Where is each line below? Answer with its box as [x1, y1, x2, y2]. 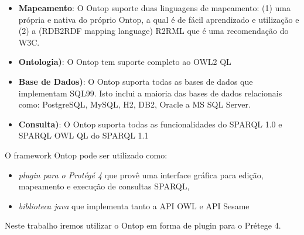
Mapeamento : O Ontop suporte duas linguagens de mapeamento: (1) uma [18, 2, 291, 13]
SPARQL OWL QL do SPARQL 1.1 [18, 129, 149, 141]
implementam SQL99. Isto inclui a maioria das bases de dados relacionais [18, 87, 282, 99]
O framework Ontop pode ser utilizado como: [5, 148, 168, 161]
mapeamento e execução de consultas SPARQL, [18, 180, 190, 192]
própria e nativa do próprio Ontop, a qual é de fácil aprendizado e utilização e [18, 13, 299, 25]
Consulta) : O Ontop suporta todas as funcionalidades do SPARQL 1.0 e [18, 117, 282, 130]
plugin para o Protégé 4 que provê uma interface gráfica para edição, [18, 168, 264, 181]
